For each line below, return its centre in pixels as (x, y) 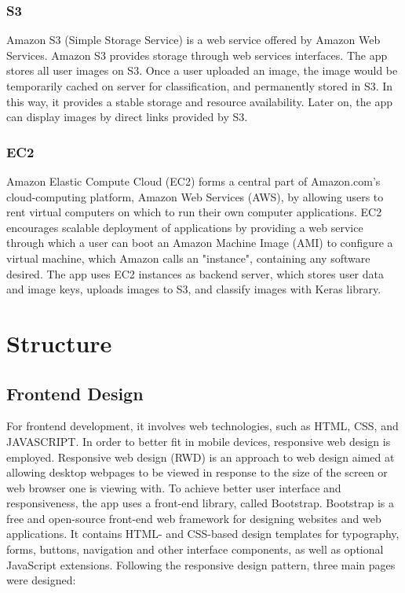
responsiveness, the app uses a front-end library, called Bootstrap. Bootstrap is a (201, 503)
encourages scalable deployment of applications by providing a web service (185, 227)
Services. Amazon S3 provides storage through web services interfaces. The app (197, 55)
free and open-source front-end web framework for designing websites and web (194, 518)
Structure (59, 343)
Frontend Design (75, 393)
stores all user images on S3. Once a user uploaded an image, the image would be (202, 70)
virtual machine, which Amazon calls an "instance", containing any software (188, 258)
